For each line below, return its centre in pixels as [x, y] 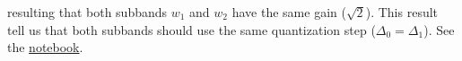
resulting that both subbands [87, 12]
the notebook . [45, 47]
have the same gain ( [289, 12]
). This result [402, 12]
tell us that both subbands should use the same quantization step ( [192, 29]
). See [439, 29]
